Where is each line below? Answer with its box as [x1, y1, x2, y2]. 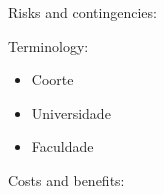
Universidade [31, 102, 111, 123]
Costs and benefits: [8, 169, 125, 190]
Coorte [31, 69, 74, 90]
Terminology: [8, 35, 89, 56]
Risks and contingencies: [8, 2, 157, 22]
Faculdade [31, 136, 94, 157]
